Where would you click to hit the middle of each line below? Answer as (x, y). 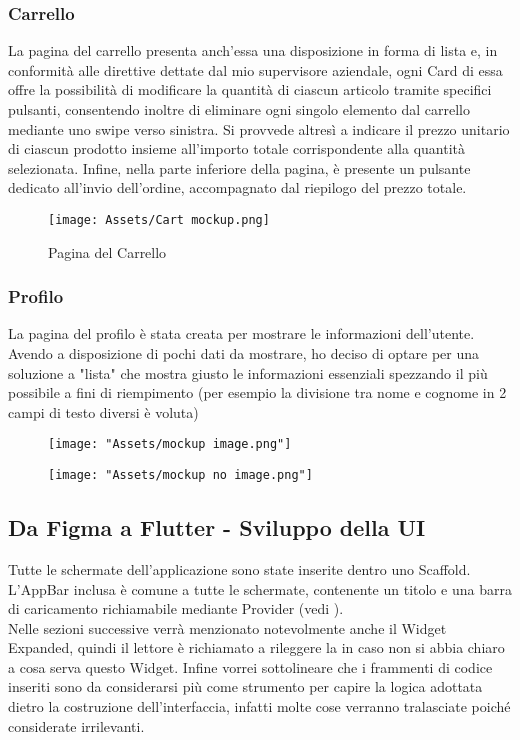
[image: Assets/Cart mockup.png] (159, 219)
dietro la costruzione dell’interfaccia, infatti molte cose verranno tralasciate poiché (259, 706)
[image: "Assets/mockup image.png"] (170, 444)
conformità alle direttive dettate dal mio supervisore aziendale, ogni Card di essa (255, 69)
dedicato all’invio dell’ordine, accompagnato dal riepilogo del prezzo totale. (237, 187)
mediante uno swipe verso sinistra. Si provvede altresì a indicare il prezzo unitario (259, 128)
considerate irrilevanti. (76, 725)
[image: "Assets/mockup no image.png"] (180, 475)
